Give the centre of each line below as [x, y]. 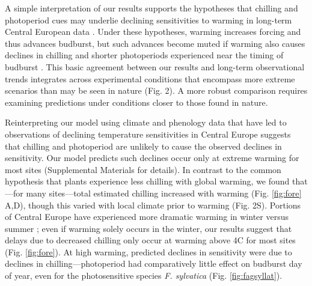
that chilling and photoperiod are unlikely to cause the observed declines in [143, 146]
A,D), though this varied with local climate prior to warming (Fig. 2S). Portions [153, 205]
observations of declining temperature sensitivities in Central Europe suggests [148, 134]
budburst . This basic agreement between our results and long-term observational [155, 66]
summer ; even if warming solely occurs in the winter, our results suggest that [148, 228]
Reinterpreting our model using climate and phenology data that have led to [146, 122]
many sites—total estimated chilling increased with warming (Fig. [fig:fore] [164, 193]
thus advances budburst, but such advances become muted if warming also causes [155, 43]
